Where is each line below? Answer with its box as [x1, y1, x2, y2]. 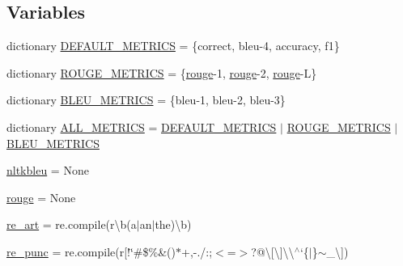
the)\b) [155, 216, 192, 233]
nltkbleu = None [6, 162, 89, 179]
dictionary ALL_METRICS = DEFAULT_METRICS [6, 118, 277, 135]
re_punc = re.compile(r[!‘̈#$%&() [6, 243, 176, 260]
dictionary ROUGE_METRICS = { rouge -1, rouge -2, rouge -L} [6, 64, 317, 81]
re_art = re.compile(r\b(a [6, 216, 137, 233]
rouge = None [6, 188, 76, 205]
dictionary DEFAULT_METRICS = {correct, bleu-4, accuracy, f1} [6, 37, 340, 54]
